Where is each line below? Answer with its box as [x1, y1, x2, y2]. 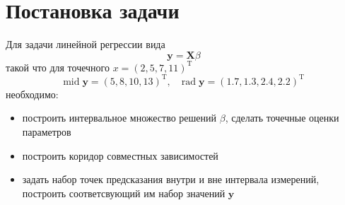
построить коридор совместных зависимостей [22, 148, 218, 163]
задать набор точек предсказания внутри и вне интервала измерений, [22, 172, 320, 187]
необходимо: [6, 86, 59, 101]
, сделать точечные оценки [225, 110, 339, 125]
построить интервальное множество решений [22, 110, 217, 125]
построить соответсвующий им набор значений [22, 185, 226, 200]
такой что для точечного [6, 59, 110, 74]
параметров [22, 124, 71, 139]
